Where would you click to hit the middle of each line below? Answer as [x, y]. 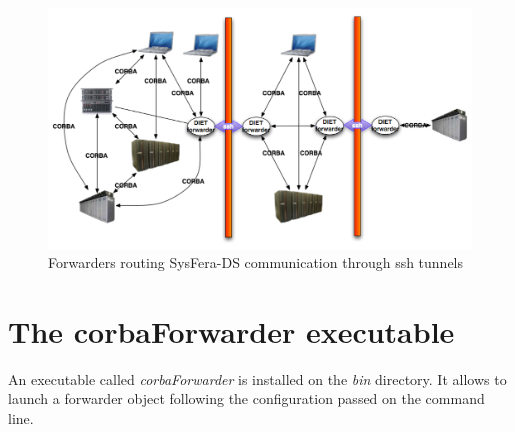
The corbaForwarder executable [231, 330]
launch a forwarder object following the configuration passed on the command [246, 398]
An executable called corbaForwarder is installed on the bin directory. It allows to [257, 378]
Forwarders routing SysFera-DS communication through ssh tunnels [256, 262]
